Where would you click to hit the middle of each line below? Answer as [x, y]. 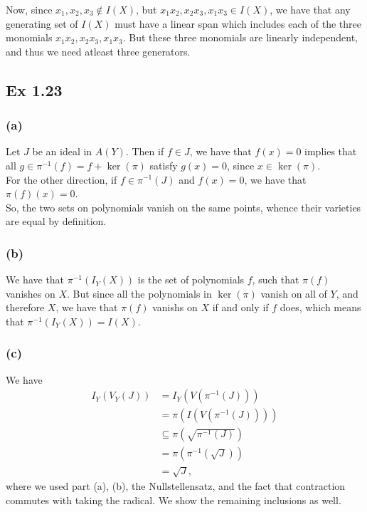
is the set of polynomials [191, 279]
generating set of [42, 23]
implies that [331, 151]
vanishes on [31, 293]
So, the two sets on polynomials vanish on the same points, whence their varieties [183, 207]
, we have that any [310, 9]
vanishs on [175, 307]
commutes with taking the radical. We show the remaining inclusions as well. [174, 500]
